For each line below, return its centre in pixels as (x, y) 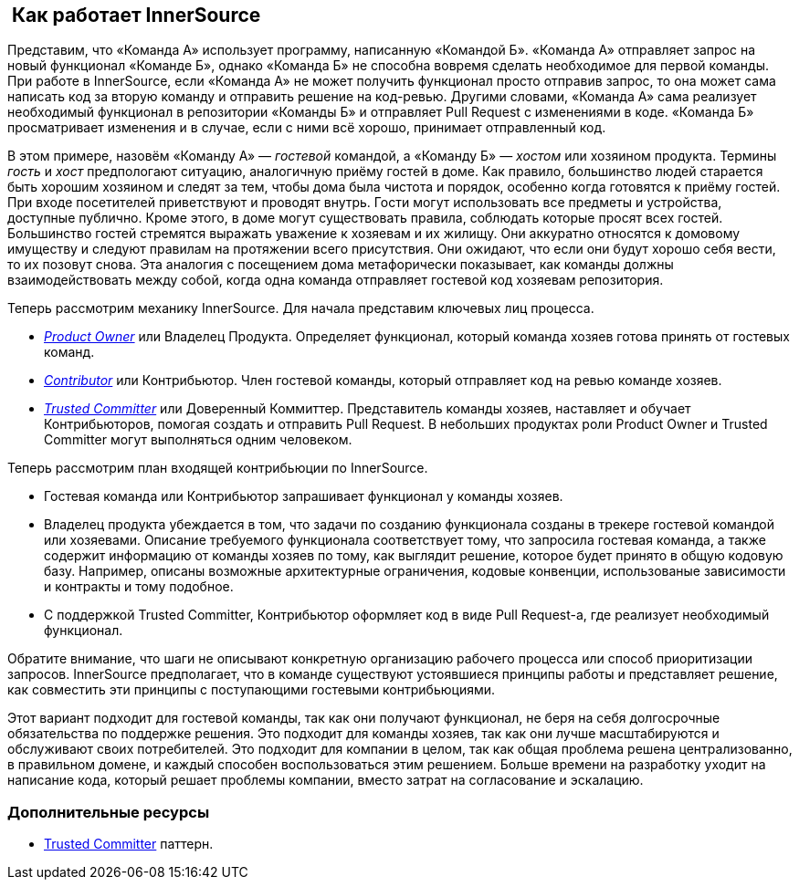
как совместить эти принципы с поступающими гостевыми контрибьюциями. (252, 690)
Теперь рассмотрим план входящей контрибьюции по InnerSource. (218, 468)
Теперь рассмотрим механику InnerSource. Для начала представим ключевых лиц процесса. (301, 308)
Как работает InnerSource (136, 15)
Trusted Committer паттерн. (129, 844)
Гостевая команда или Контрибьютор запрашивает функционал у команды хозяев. (304, 496)
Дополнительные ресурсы (109, 812)
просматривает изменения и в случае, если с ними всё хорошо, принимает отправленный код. (307, 128)
